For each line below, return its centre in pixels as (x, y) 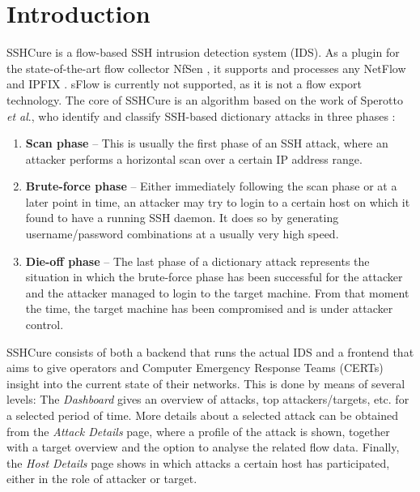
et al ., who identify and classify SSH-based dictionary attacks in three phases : (201, 116)
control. (45, 325)
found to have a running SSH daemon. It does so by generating (182, 218)
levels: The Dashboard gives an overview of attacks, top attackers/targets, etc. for (208, 399)
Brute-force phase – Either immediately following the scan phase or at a (211, 186)
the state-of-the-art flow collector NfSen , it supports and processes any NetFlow (206, 68)
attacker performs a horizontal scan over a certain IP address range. (194, 158)
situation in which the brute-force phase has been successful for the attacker (214, 277)
